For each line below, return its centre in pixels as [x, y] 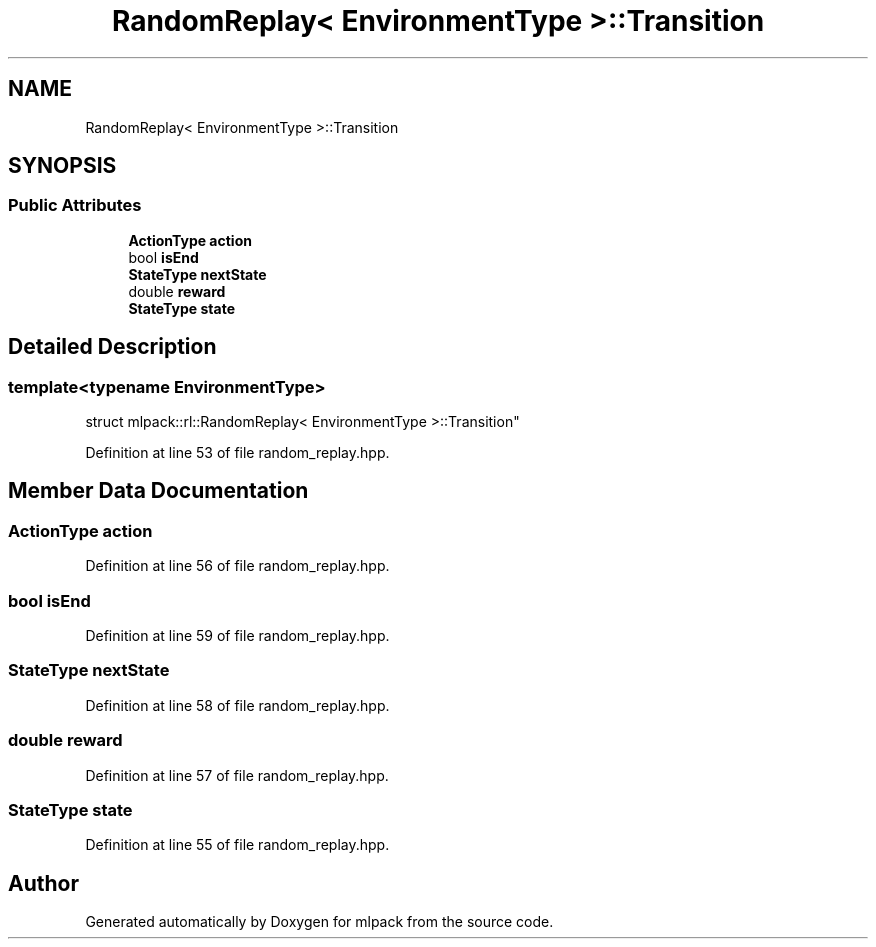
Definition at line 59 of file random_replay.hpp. [237, 635]
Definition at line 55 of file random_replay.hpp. [237, 845]
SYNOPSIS [62, 166]
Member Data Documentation [158, 491]
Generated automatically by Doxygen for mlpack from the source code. [319, 922]
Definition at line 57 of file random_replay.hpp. [237, 775]
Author [43, 883]
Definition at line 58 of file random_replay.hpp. [237, 705]
